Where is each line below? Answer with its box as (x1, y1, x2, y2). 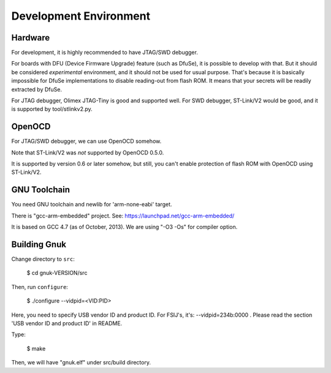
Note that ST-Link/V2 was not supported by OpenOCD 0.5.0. (11, 149, 164, 156)
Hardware (11, 32, 50, 43)
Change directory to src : (11, 255, 75, 263)
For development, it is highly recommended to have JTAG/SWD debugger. (11, 49, 199, 56)
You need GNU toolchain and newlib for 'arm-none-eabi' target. (11, 201, 172, 208)
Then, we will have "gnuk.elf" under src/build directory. (11, 359, 151, 366)
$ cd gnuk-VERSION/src (26, 269, 88, 277)
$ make (26, 345, 46, 352)
